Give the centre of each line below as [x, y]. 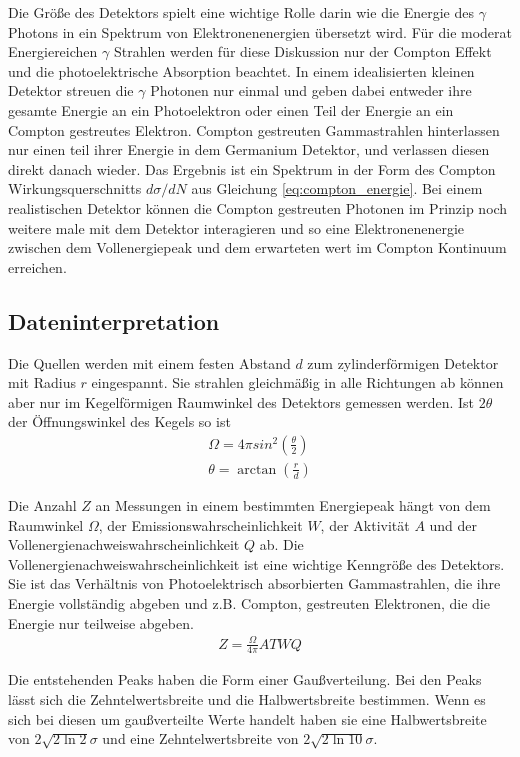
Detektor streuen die [71, 90]
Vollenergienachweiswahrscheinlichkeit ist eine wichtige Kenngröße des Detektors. [256, 563]
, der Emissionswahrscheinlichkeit [200, 524]
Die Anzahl [42, 504]
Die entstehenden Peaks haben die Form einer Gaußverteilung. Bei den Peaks [245, 679]
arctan [257, 469]
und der [453, 524]
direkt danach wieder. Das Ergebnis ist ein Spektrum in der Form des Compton [252, 168]
